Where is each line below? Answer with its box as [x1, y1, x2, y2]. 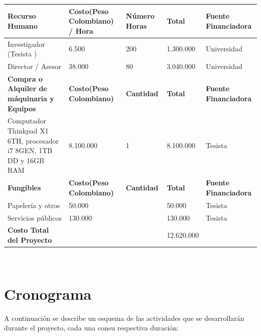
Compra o [8, 73, 43, 84]
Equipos [8, 103, 36, 113]
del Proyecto [8, 234, 52, 245]
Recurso [8, 11, 36, 21]
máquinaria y [8, 93, 54, 103]
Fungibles [8, 182, 41, 193]
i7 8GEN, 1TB [8, 145, 53, 156]
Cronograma [4, 283, 92, 304]
